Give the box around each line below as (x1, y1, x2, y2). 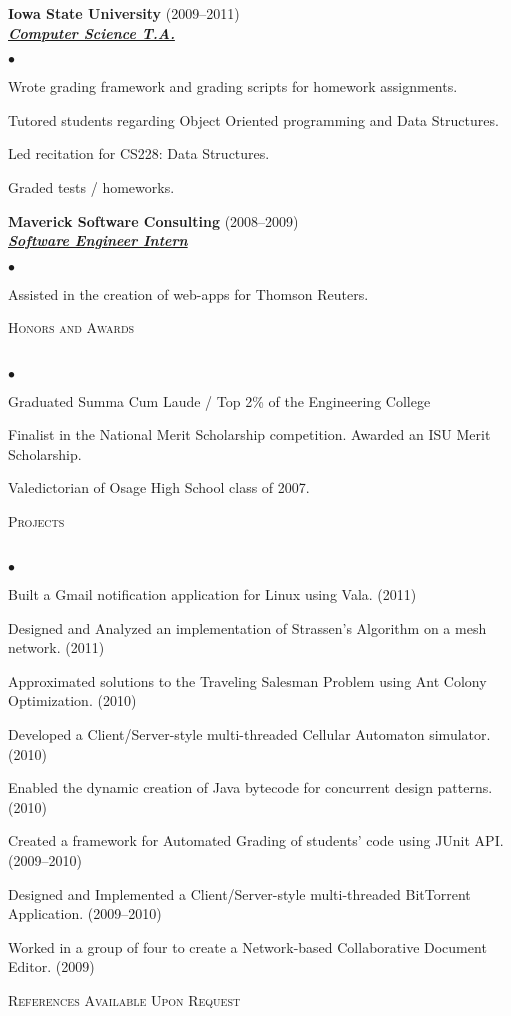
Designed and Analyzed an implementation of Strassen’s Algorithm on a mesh (8, 617, 487, 638)
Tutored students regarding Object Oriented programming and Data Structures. (8, 109, 499, 130)
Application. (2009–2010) (8, 903, 162, 924)
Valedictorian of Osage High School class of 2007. (8, 477, 310, 498)
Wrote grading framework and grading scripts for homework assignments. (8, 76, 458, 97)
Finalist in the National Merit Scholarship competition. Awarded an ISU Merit (8, 424, 491, 445)
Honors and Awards (8, 317, 135, 338)
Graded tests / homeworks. (8, 176, 175, 197)
